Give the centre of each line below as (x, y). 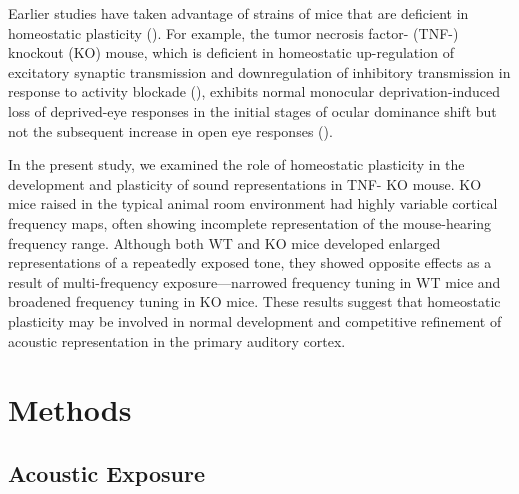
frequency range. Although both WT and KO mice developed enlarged (224, 242)
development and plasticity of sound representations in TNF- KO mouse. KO (245, 183)
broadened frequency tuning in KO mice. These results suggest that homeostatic (254, 301)
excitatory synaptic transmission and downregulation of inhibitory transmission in (259, 71)
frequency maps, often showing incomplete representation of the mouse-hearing (250, 222)
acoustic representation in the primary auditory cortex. (177, 340)
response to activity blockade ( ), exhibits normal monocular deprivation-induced (254, 91)
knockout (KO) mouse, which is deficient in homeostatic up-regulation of (231, 52)
